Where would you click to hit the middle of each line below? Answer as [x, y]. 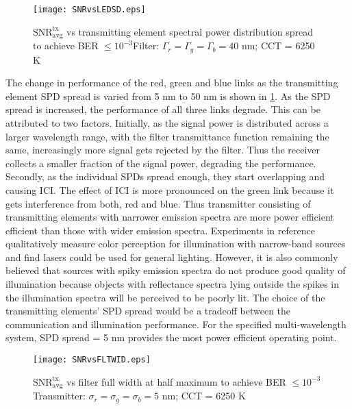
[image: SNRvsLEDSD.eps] [89, 10]
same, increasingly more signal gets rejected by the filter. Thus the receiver [163, 150]
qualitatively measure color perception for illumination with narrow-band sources [176, 244]
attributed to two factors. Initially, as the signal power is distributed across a [167, 122]
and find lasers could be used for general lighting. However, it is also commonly [172, 257]
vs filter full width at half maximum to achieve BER [176, 381]
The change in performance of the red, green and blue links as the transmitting [172, 83]
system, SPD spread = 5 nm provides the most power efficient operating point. [171, 337]
